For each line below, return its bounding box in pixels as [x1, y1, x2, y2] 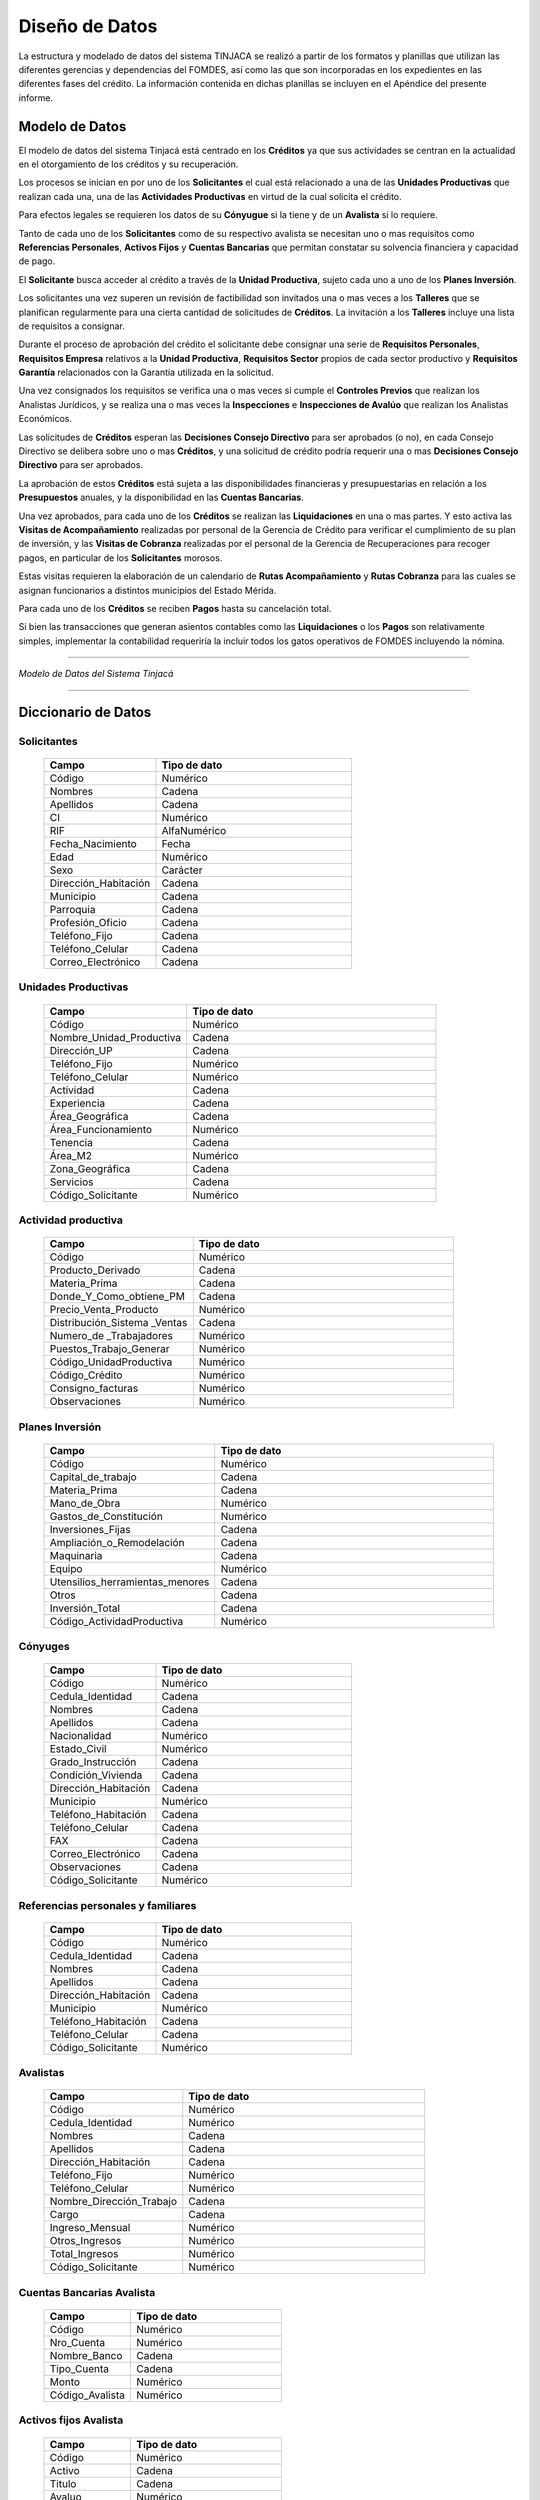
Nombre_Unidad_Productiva [49, 1030, 182, 1044]
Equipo [49, 1561, 83, 1575]
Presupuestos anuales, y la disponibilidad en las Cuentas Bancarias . [18, 491, 305, 504]
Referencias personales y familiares [18, 1898, 197, 1912]
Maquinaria [49, 1548, 103, 1562]
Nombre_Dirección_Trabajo [49, 2195, 178, 2209]
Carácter [161, 863, 203, 877]
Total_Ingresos [49, 2247, 119, 2261]
